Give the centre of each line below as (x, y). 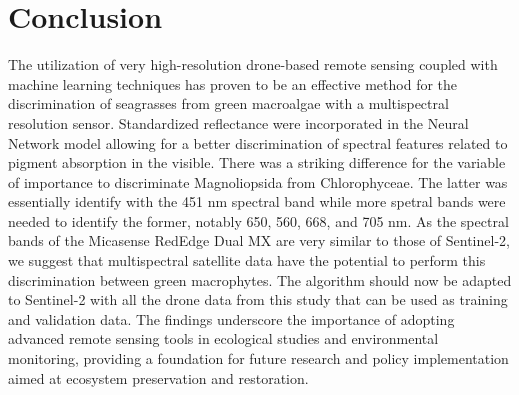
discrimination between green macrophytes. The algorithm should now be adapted (260, 279)
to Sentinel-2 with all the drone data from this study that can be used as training (258, 299)
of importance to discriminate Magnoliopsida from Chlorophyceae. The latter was (258, 181)
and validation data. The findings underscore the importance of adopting (231, 318)
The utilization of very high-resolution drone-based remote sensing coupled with (253, 64)
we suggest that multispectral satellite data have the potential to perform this (247, 260)
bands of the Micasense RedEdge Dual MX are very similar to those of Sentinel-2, (259, 240)
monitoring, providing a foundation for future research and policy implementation (258, 358)
